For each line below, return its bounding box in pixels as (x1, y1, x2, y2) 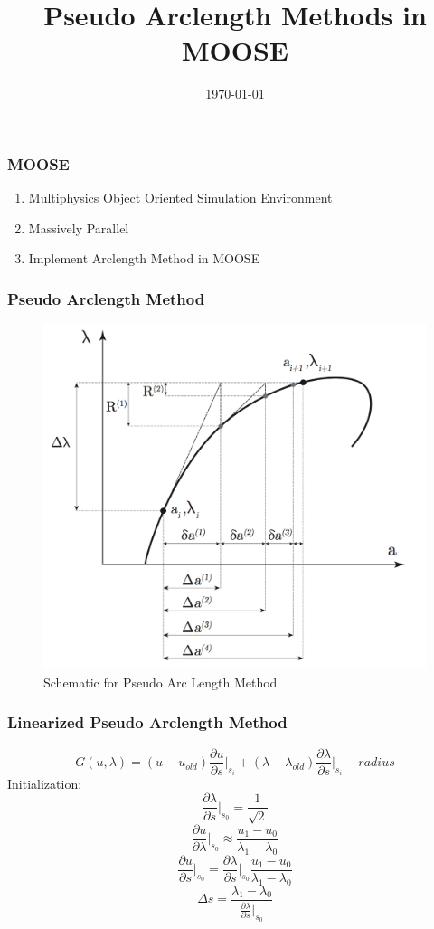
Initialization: (7, 773, 82, 792)
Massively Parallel (28, 218, 129, 237)
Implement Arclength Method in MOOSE (28, 249, 260, 268)
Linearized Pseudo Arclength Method (7, 711, 288, 734)
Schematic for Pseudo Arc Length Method (43, 672, 278, 691)
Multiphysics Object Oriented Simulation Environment (28, 188, 333, 207)
